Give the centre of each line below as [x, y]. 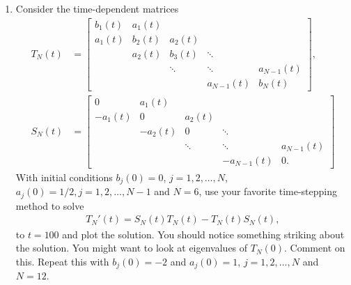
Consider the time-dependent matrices [97, 8]
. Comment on [315, 248]
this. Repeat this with [62, 261]
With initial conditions [64, 177]
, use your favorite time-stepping [268, 191]
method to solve [50, 205]
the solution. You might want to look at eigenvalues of [132, 248]
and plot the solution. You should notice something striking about [203, 234]
